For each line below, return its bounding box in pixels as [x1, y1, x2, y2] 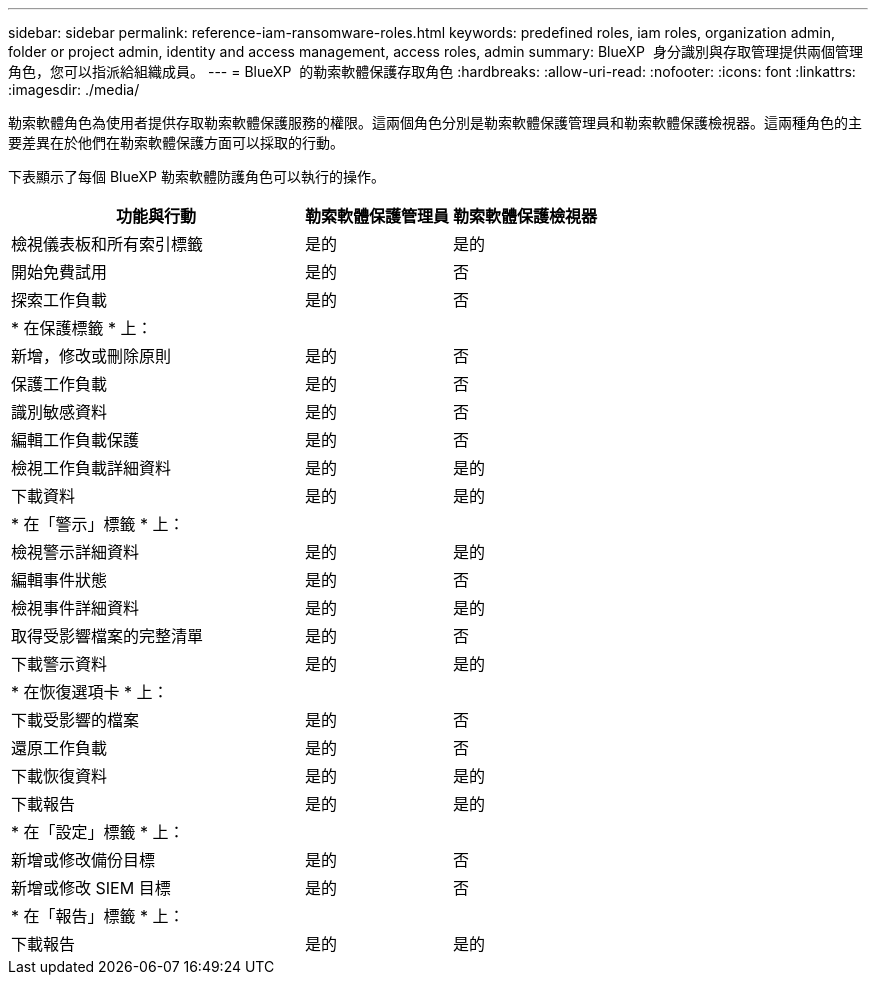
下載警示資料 [11, 654, 108, 674]
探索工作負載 [11, 290, 108, 310]
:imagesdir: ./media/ [8, 81, 140, 98]
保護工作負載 [11, 374, 108, 394]
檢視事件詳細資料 [11, 598, 140, 618]
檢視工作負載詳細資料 [11, 458, 172, 478]
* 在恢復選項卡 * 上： [11, 682, 169, 702]
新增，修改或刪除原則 [11, 346, 172, 366]
